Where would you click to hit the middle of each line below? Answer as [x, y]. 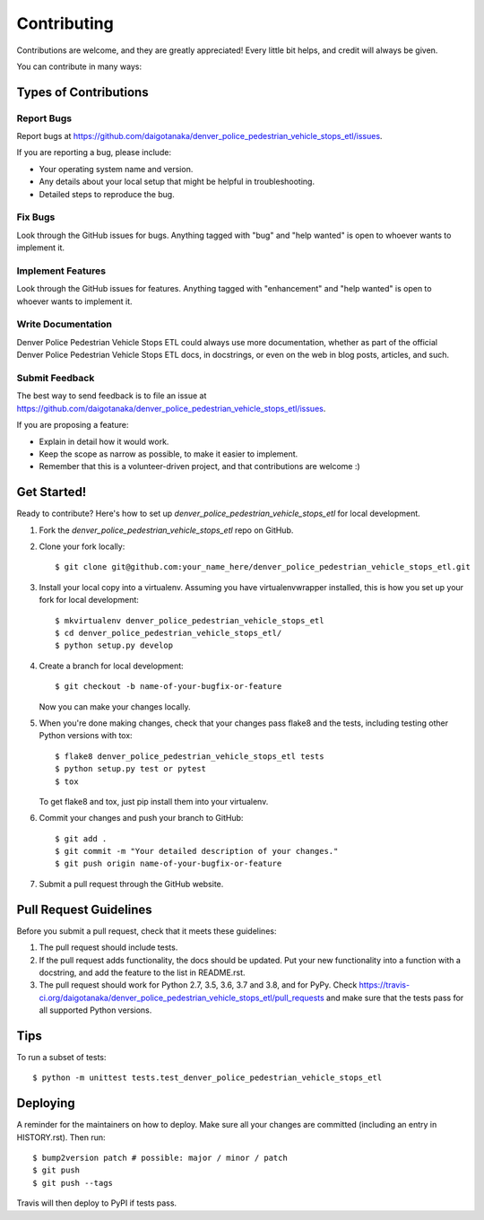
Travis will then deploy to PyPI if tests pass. [97, 1203]
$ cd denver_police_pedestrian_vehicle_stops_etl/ [169, 633]
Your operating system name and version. [116, 169]
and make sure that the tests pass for [395, 998]
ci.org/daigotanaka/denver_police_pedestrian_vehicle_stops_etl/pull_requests [181, 998]
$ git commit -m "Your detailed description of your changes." [197, 851]
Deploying [46, 1103]
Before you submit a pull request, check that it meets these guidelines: [147, 931]
